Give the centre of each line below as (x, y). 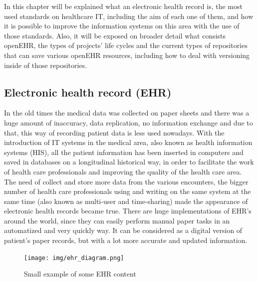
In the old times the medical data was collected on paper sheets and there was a (127, 113)
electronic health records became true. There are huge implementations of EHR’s (128, 211)
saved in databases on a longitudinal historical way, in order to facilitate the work (129, 162)
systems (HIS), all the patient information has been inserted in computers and (124, 152)
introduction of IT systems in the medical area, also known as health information (128, 142)
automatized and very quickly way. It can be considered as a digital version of (123, 230)
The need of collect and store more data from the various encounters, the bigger (126, 181)
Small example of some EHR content (80, 274)
